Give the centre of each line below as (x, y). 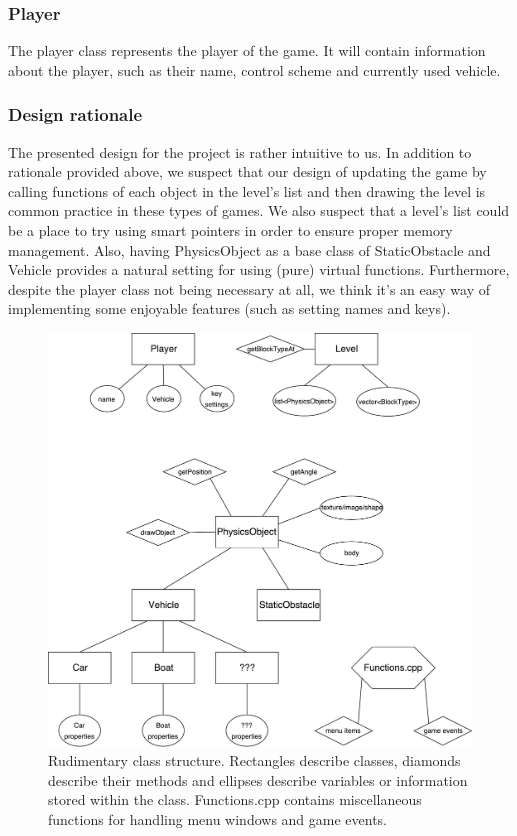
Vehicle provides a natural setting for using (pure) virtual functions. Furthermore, (259, 269)
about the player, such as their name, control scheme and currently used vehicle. (254, 69)
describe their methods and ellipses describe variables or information (258, 779)
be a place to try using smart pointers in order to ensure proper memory (230, 230)
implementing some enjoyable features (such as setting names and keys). (229, 308)
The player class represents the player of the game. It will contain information (247, 50)
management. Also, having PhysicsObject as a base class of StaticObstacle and (249, 249)
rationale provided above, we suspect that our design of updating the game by (247, 171)
